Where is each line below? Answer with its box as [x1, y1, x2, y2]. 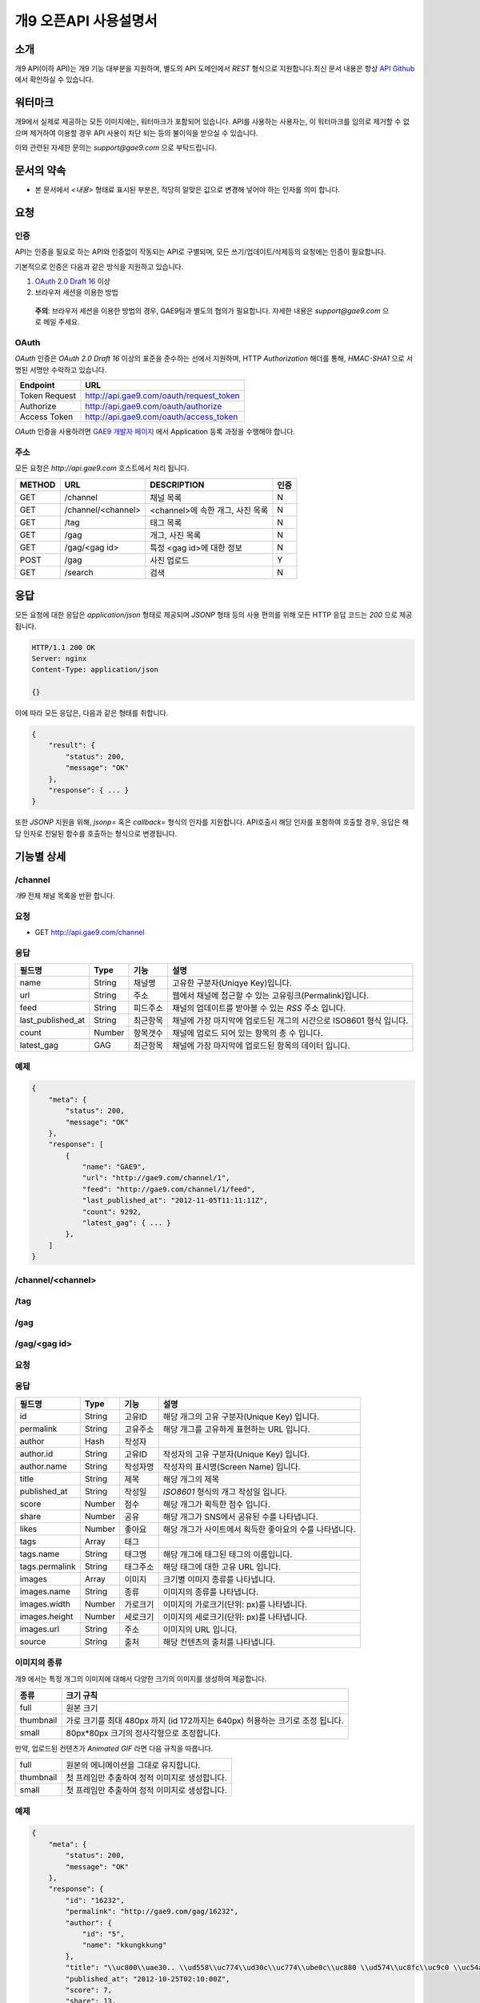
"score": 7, [65, 1985, 112, 1994]
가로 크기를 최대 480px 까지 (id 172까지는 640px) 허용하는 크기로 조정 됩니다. [66, 1715, 344, 1726]
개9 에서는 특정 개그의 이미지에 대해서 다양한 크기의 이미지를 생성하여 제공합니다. [14, 1674, 267, 1683]
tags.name [19, 1548, 60, 1559]
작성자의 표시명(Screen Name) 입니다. [162, 1461, 301, 1472]
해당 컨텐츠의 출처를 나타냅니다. [162, 1636, 276, 1647]
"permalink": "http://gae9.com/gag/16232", [65, 1907, 239, 1916]
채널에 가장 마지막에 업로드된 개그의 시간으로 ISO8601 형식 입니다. [172, 1015, 409, 1026]
